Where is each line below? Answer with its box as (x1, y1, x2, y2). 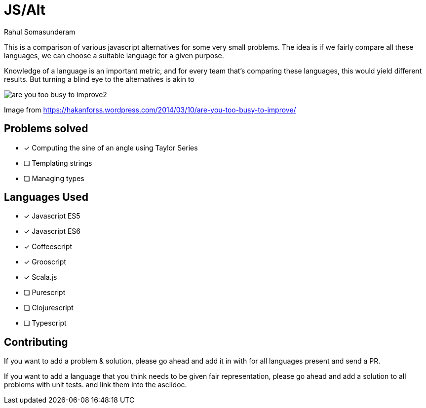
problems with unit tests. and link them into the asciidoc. (4, 380, 187, 389)
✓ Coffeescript (24, 242, 73, 251)
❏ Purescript (24, 288, 66, 297)
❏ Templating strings (24, 158, 92, 167)
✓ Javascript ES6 (24, 227, 80, 236)
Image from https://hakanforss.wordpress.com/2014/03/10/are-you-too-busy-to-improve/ (4, 105, 296, 114)
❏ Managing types (24, 174, 84, 183)
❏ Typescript (24, 319, 67, 328)
